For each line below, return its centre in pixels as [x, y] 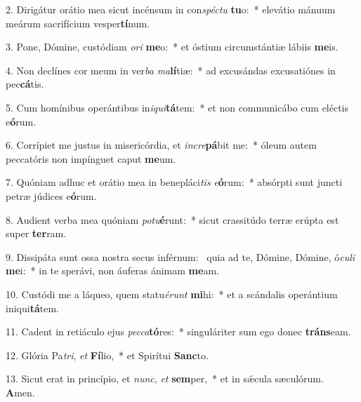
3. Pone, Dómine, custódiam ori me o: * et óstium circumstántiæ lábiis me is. [172, 47]
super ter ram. [36, 233]
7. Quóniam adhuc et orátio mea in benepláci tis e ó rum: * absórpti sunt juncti [174, 182]
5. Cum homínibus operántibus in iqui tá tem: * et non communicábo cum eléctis [177, 107]
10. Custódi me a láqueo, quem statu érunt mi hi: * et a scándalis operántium [172, 294]
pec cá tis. [25, 84]
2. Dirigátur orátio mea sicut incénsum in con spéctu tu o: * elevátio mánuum [171, 9]
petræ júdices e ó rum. [51, 195]
